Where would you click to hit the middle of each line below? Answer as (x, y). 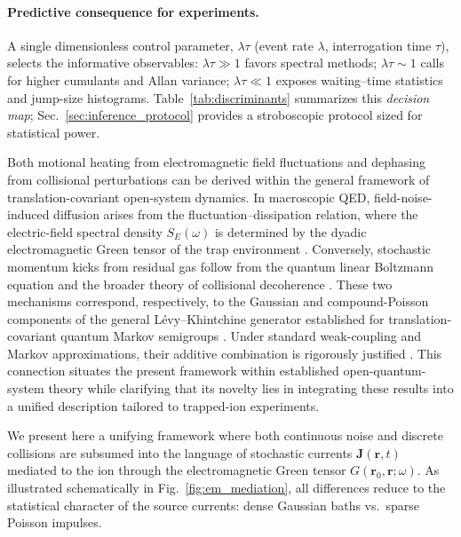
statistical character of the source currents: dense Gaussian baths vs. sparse (213, 505)
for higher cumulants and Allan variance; (119, 79)
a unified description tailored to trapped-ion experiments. (163, 405)
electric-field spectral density (85, 231)
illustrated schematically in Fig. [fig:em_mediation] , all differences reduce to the (227, 488)
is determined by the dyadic (290, 231)
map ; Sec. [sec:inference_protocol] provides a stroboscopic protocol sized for (215, 115)
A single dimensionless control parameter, (120, 45)
